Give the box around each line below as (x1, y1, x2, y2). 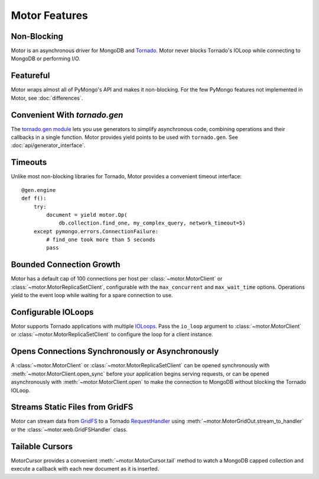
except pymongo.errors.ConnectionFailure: (33, 228, 159, 234)
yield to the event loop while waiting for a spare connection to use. (11, 292, 173, 299)
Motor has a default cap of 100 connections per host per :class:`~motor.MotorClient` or (11, 275, 223, 282)
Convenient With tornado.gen (11, 110, 123, 120)
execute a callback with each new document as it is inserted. (11, 465, 159, 473)
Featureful (11, 71, 50, 81)
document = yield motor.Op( (46, 211, 128, 218)
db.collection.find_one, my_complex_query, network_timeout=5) (58, 220, 246, 227)
